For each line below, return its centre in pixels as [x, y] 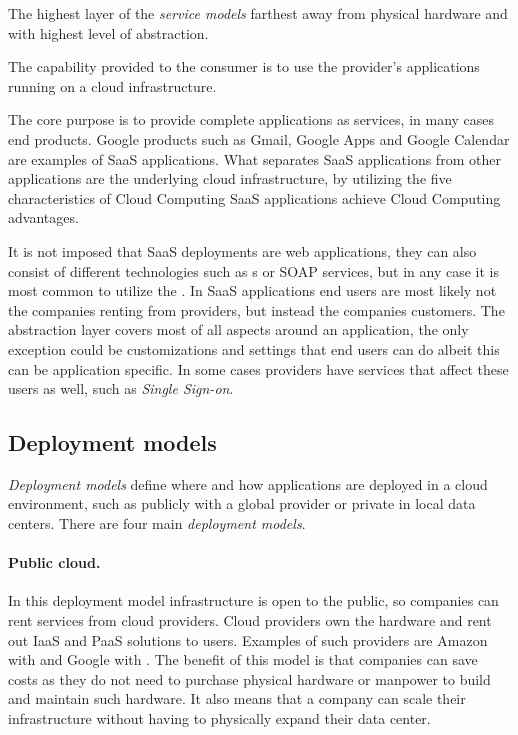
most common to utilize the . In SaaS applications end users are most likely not [252, 290]
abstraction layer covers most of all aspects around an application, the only [238, 329]
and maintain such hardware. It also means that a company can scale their [237, 698]
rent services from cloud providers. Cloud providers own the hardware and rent [250, 620]
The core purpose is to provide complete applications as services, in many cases [251, 119]
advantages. [43, 217]
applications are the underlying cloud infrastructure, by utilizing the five [230, 178]
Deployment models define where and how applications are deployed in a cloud [248, 483]
